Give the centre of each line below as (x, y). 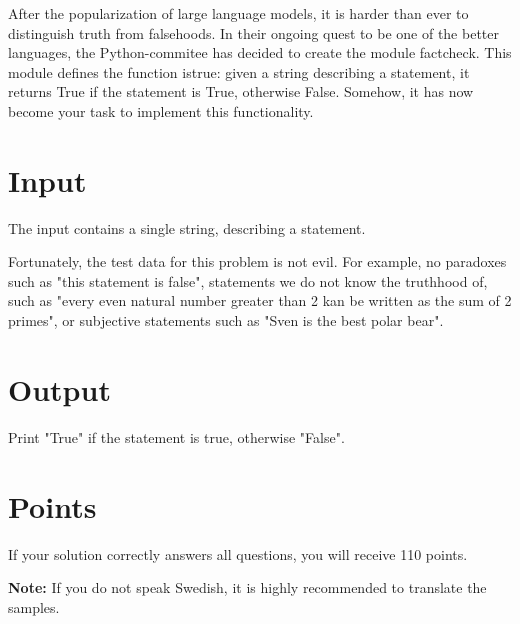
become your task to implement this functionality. (161, 110)
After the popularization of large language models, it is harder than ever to (238, 13)
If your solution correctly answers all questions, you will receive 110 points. (238, 553)
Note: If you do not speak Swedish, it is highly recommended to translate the (247, 587)
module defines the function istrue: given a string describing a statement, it (239, 71)
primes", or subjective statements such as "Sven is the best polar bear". (226, 320)
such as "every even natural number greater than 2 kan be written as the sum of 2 (260, 300)
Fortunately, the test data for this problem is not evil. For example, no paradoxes (257, 261)
